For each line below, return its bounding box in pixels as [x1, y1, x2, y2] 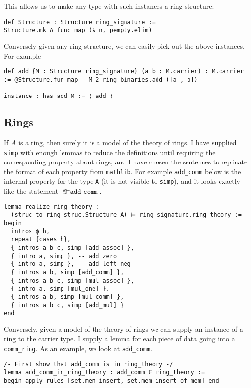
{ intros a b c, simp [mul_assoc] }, [11, 277, 134, 284]
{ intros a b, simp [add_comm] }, [11, 268, 124, 276]
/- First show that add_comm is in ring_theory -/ [4, 360, 173, 368]
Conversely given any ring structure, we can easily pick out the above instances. [4, 40, 245, 51]
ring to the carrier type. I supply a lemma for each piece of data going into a [4, 333, 235, 344]
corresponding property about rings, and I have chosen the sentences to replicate [4, 157, 248, 167]
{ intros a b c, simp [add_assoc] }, [11, 244, 134, 251]
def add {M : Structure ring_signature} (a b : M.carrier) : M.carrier [4, 68, 244, 75]
